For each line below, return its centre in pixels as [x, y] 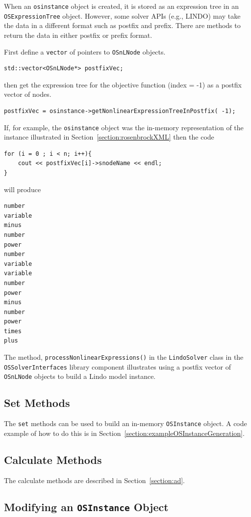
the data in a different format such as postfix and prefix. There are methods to [122, 25]
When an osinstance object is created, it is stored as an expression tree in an [121, 6]
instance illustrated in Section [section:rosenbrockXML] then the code [109, 137]
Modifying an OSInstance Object [86, 506]
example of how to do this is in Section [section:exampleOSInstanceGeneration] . [124, 433]
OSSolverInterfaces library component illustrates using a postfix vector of [118, 366]
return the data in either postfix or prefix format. [78, 35]
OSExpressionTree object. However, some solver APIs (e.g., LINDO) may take [122, 15]
